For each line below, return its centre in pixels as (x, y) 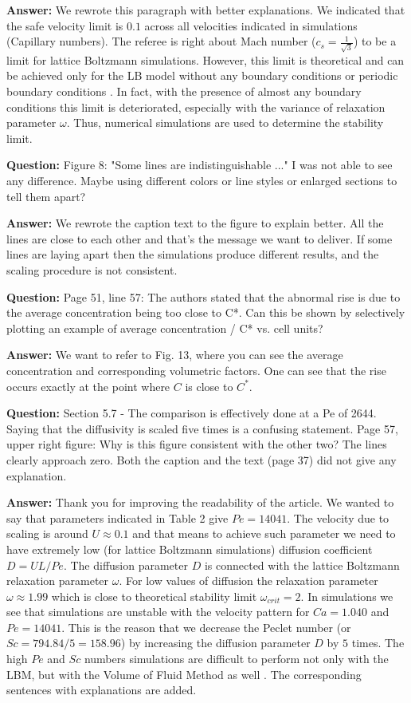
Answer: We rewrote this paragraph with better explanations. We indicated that (206, 10)
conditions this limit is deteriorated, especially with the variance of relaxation (196, 107)
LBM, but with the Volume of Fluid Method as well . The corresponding (184, 674)
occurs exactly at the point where (88, 386)
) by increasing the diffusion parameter (215, 643)
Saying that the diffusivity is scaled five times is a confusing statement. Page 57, (202, 428)
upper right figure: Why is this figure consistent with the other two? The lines (197, 444)
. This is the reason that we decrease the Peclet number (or (206, 627)
